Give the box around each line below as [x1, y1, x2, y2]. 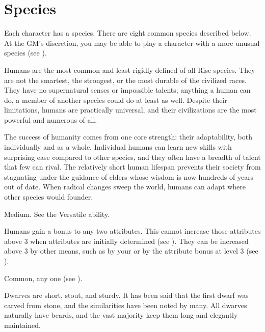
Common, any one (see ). [4, 272, 83, 283]
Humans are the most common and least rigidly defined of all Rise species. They [4, 64, 255, 75]
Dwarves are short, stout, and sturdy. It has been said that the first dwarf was [4, 290, 249, 300]
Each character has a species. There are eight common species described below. [4, 27, 251, 38]
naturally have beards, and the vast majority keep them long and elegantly [4, 310, 238, 320]
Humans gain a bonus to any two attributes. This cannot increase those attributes [4, 226, 261, 236]
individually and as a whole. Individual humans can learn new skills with [4, 142, 232, 152]
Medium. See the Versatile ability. [4, 208, 110, 219]
